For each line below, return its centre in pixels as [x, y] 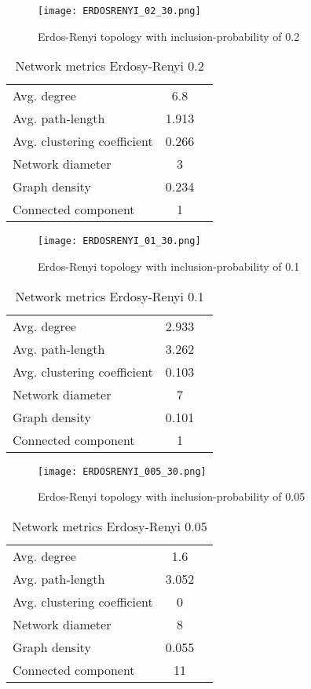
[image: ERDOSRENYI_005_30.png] [122, 471]
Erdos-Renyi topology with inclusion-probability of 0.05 [172, 496]
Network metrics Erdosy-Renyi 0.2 [110, 66]
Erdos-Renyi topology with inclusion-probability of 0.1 [169, 266]
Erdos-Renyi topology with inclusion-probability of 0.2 [169, 36]
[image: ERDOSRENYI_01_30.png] [119, 241]
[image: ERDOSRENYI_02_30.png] [119, 11]
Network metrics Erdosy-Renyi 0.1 [110, 296]
